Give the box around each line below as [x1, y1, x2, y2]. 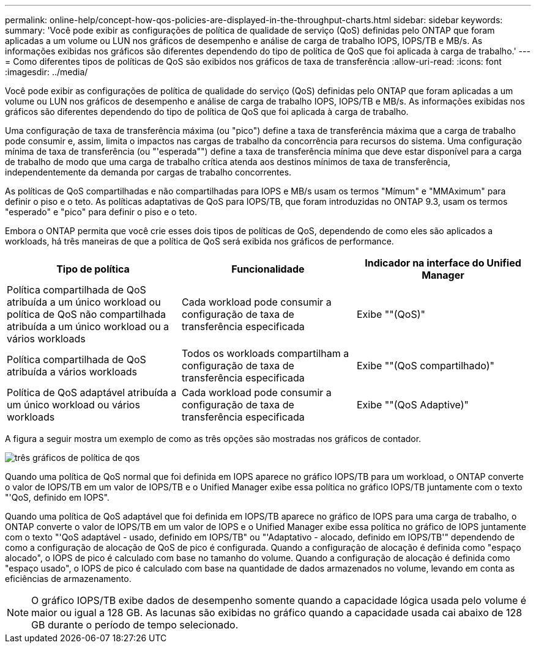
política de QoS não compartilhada [7, 308, 166, 320]
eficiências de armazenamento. [5, 573, 132, 584]
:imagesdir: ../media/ [5, 67, 88, 77]
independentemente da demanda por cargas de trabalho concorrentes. [5, 167, 292, 177]
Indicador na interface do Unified [365, 257, 521, 269]
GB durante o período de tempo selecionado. [31, 619, 239, 631]
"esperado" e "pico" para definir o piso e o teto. [5, 207, 197, 217]
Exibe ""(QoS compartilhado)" [356, 359, 495, 372]
